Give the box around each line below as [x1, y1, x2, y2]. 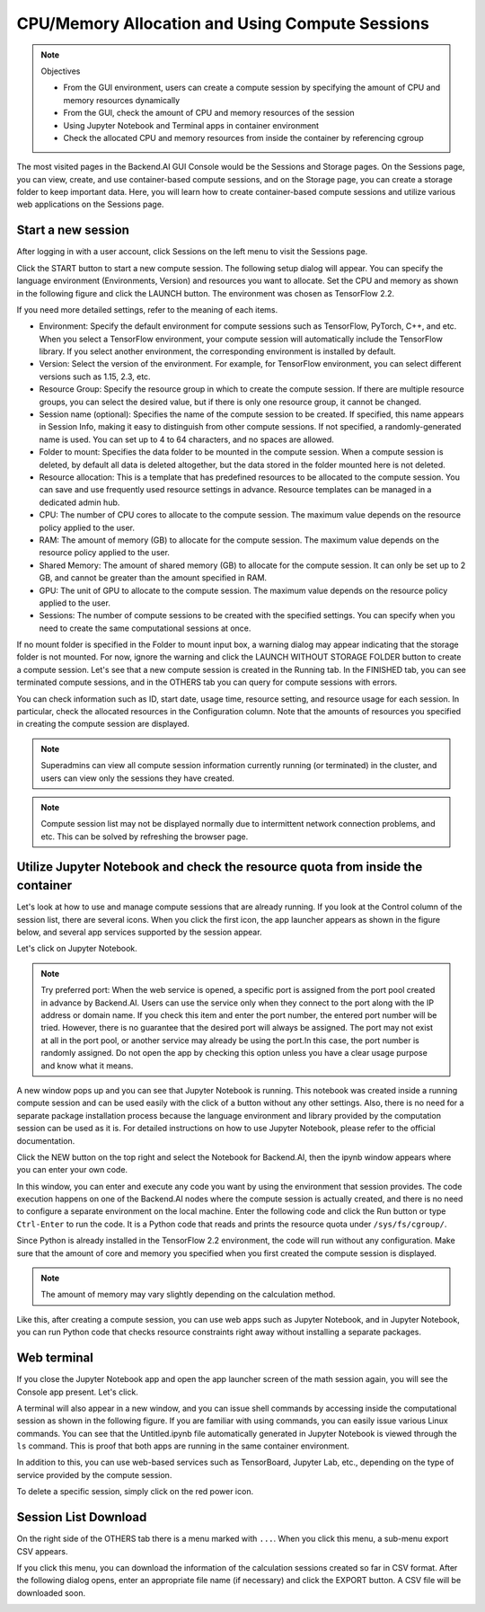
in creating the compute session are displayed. [16, 719, 190, 730]
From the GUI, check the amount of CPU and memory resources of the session [63, 108, 355, 119]
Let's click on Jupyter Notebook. [16, 943, 138, 954]
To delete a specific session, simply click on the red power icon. [16, 1486, 254, 1497]
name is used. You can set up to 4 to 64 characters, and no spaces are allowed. [39, 434, 334, 445]
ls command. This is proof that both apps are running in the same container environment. [16, 1440, 350, 1451]
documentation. [16, 1135, 75, 1146]
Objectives [40, 66, 81, 76]
